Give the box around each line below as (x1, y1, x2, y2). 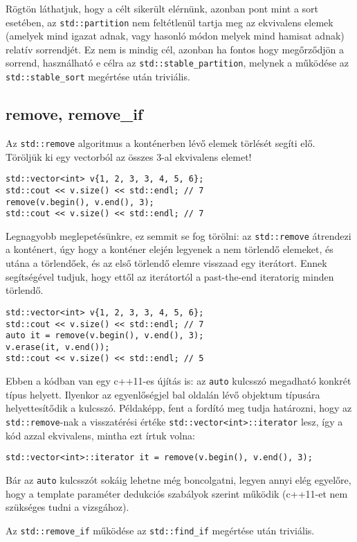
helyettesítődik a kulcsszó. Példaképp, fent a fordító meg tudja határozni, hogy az (6, 401, 352, 415)
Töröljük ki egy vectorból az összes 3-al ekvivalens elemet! (6, 149, 252, 164)
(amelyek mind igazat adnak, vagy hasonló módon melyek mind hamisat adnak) (6, 28, 345, 43)
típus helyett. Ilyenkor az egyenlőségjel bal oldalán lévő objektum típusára (6, 387, 320, 401)
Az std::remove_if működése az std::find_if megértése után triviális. (6, 523, 315, 537)
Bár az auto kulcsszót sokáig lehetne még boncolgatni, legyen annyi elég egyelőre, (6, 472, 351, 487)
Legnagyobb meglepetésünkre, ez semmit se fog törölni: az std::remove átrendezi (6, 228, 351, 243)
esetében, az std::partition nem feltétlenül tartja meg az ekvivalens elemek (6, 15, 333, 29)
